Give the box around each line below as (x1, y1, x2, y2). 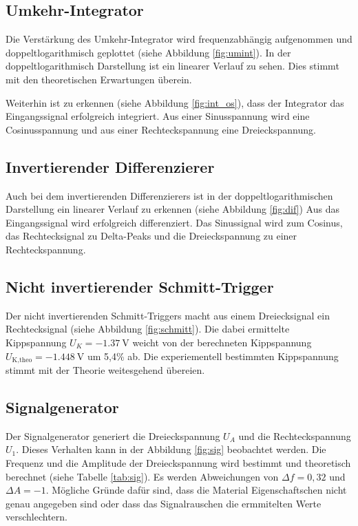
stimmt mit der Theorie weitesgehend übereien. (6, 362, 205, 377)
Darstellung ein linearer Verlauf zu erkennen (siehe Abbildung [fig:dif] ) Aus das (6, 202, 339, 216)
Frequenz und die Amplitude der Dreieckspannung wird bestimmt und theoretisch (6, 455, 351, 470)
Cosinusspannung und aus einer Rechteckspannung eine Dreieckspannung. (6, 122, 316, 136)
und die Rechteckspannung (238, 428, 351, 443)
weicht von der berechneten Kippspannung (132, 335, 312, 349)
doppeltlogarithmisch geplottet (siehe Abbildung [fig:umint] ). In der (6, 45, 291, 59)
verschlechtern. (6, 509, 67, 524)
